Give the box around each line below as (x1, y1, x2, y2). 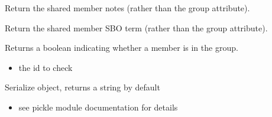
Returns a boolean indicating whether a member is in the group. (5, 41, 238, 54)
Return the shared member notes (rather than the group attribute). (5, 2, 250, 14)
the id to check (18, 61, 73, 73)
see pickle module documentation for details (18, 100, 178, 113)
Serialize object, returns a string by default (5, 81, 160, 93)
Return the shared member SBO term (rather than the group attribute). (5, 21, 268, 34)
